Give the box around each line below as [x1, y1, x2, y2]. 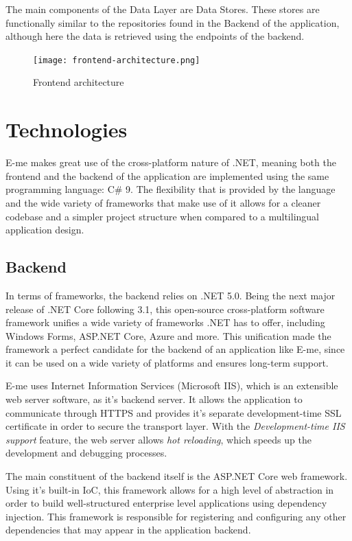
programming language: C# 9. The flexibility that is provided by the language [5, 182, 336, 196]
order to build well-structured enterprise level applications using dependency [5, 496, 327, 510]
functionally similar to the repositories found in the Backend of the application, [5, 15, 340, 30]
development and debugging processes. [5, 446, 167, 460]
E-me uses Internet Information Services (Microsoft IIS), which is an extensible [5, 378, 338, 393]
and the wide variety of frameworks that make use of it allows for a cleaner [5, 195, 321, 209]
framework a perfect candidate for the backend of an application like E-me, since [5, 342, 345, 356]
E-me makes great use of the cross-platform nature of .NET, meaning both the [5, 155, 336, 170]
